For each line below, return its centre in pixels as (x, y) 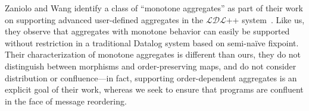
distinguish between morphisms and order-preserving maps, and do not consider (151, 66)
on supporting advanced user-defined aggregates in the (104, 19)
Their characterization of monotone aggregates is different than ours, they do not (153, 54)
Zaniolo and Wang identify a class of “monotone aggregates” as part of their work (154, 8)
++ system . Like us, (265, 19)
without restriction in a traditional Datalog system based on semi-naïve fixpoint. (152, 42)
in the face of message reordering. (66, 101)
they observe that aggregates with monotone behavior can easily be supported (147, 31)
